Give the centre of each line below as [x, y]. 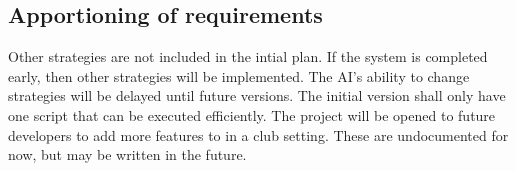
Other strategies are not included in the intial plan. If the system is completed [248, 56]
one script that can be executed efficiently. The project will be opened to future [252, 114]
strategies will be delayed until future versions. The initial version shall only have [257, 95]
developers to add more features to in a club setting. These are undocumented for [258, 134]
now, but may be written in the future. [127, 154]
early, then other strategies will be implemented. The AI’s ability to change [239, 75]
